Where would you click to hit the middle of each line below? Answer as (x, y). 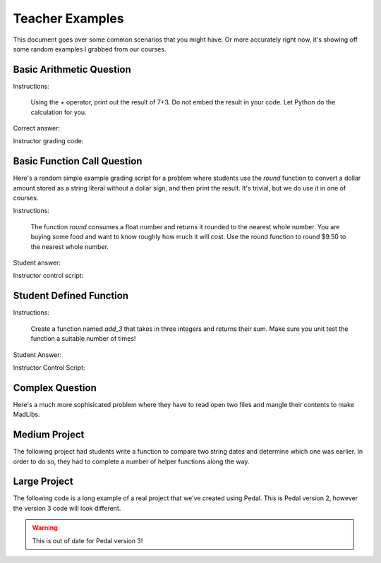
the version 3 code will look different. (67, 508)
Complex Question (55, 388)
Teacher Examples (68, 18)
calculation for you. (59, 112)
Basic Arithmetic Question (72, 69)
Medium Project (49, 435)
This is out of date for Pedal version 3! (87, 540)
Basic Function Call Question (78, 161)
